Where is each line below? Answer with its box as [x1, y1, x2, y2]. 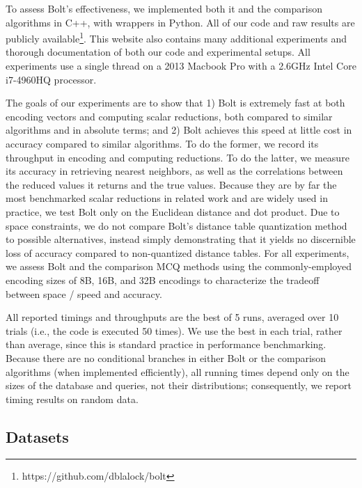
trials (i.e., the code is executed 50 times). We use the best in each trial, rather [6, 323, 343, 338]
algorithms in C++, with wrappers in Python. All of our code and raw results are [6, 15, 355, 29]
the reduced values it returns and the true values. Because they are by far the [6, 177, 337, 191]
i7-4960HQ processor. [6, 72, 97, 86]
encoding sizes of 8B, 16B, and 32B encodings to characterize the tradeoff [6, 272, 320, 287]
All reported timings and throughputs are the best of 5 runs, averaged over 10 [6, 310, 339, 324]
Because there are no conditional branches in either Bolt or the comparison [6, 350, 326, 365]
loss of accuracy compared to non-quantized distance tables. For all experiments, [6, 245, 349, 260]
